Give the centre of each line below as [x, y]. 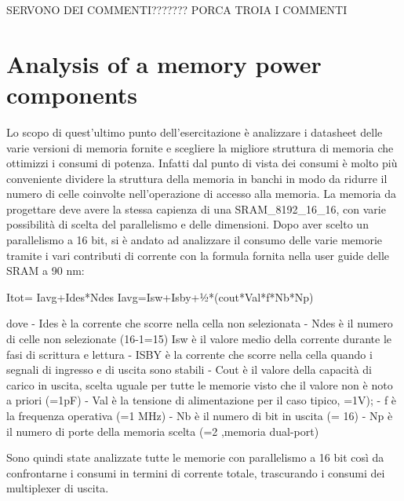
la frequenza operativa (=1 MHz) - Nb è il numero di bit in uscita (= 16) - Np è [200, 415]
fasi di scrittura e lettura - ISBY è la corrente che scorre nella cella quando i [189, 354]
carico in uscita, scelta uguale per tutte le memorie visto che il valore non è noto [200, 384]
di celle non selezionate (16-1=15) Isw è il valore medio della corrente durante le [199, 339]
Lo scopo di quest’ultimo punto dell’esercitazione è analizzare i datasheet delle [195, 132]
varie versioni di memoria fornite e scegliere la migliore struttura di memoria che [200, 147]
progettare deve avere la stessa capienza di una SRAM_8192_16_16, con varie [196, 208]
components [72, 94]
